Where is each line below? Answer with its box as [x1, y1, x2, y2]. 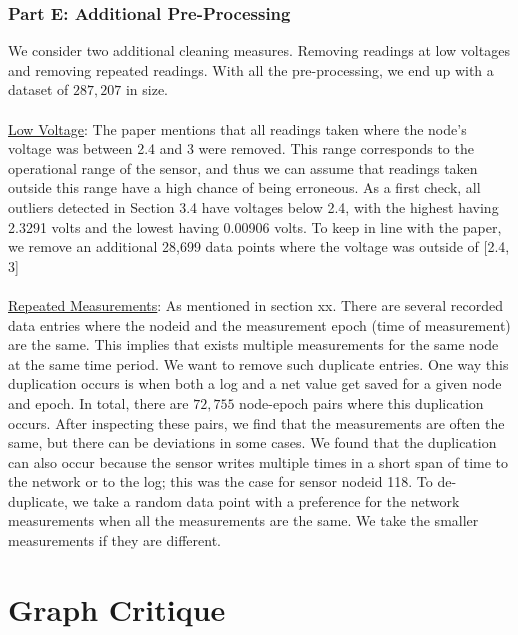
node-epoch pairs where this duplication [239, 392, 484, 413]
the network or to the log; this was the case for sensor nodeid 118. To [8, 471, 433, 492]
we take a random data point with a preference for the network [72, 490, 460, 511]
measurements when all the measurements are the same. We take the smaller [8, 510, 479, 531]
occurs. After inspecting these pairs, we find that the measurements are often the [8, 412, 505, 433]
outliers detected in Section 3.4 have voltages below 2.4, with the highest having [8, 196, 499, 217]
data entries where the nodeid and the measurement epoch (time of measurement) [8, 314, 511, 335]
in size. [125, 79, 168, 100]
